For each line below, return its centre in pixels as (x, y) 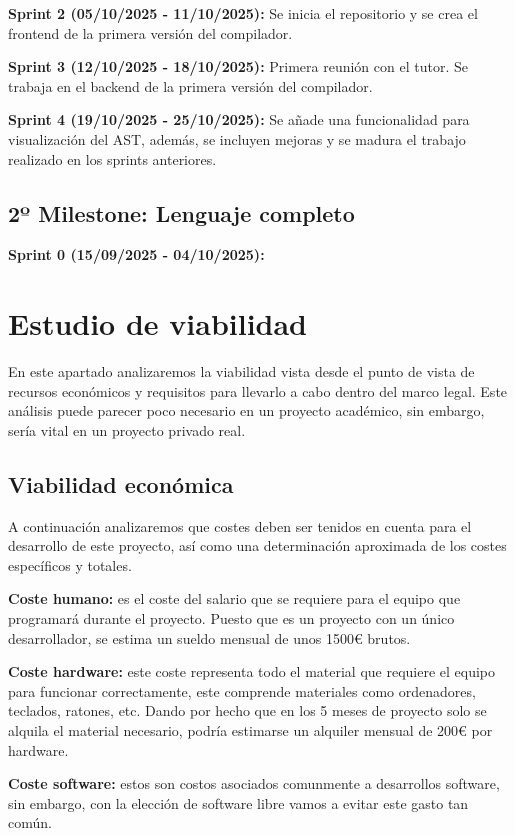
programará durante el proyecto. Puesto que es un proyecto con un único (231, 618)
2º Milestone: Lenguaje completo (181, 212)
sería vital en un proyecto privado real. (127, 429)
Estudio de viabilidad (158, 323)
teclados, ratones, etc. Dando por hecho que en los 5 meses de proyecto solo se (247, 710)
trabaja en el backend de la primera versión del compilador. (190, 85)
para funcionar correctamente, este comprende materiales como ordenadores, (242, 690)
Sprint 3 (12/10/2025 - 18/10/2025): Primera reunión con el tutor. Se (238, 66)
